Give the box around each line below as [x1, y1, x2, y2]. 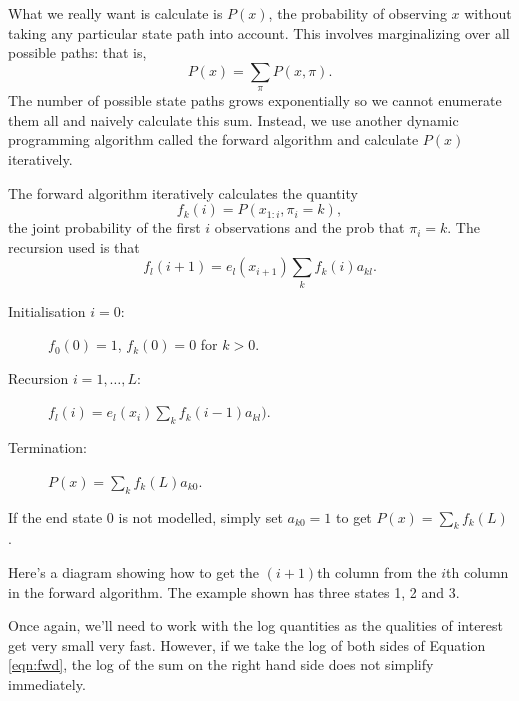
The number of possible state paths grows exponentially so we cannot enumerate [8, 90, 502, 111]
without [464, 3, 512, 23]
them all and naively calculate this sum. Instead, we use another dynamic [8, 109, 459, 130]
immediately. [8, 673, 86, 694]
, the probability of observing [268, 3, 447, 23]
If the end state [8, 506, 103, 527]
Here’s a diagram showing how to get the [8, 562, 260, 583]
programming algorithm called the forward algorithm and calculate [8, 129, 419, 150]
